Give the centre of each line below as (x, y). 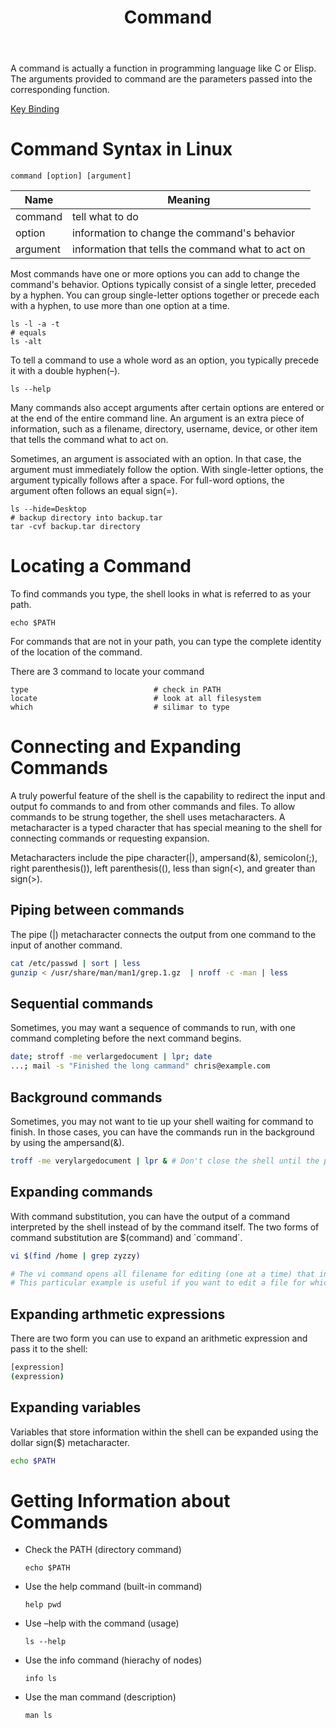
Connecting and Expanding (126, 747)
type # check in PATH (116, 690)
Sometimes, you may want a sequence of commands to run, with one (153, 1028)
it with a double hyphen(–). (65, 371)
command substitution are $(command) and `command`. (126, 1237)
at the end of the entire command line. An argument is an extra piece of (157, 418)
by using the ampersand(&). (67, 1142)
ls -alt (26, 342)
